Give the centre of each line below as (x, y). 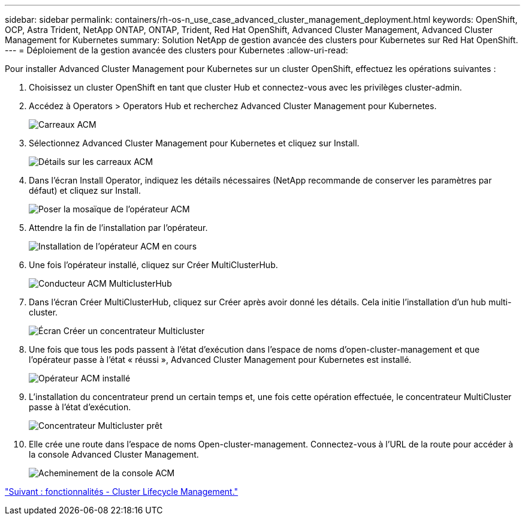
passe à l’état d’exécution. (80, 407)
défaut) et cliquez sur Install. (85, 190)
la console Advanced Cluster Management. (114, 454)
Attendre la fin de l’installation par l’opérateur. (118, 228)
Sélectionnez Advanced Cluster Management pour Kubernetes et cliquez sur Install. (194, 143)
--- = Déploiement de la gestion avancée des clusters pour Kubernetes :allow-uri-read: (176, 50)
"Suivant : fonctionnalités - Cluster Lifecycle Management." (122, 492)
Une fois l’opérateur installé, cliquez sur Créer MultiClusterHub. (153, 265)
